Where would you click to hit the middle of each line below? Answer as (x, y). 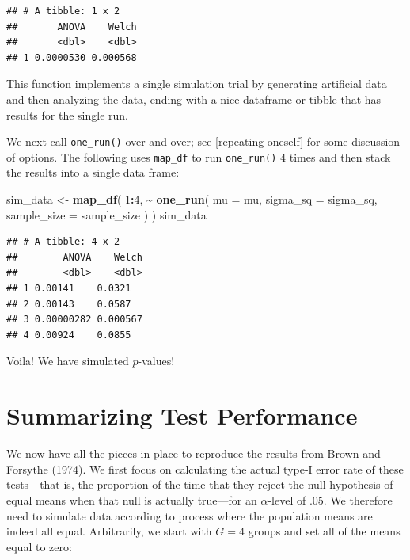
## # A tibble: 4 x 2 (63, 242)
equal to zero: (39, 546)
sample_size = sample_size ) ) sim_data (106, 214)
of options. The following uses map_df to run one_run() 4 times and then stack (199, 156)
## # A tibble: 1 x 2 (63, 11)
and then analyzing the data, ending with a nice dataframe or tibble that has (194, 99)
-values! (156, 361)
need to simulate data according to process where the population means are (190, 515)
